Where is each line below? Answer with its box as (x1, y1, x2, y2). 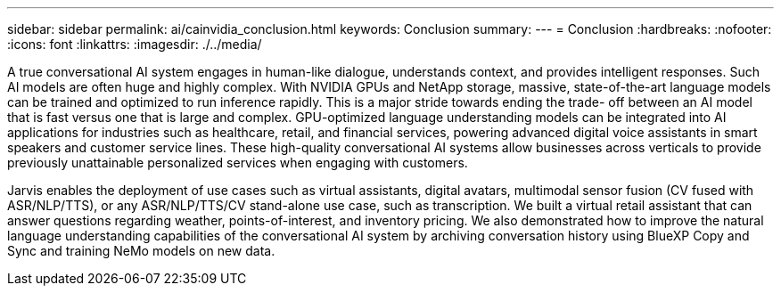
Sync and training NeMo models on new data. (7, 243, 275, 258)
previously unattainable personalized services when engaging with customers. (7, 155, 468, 170)
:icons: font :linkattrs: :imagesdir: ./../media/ (7, 37, 262, 52)
